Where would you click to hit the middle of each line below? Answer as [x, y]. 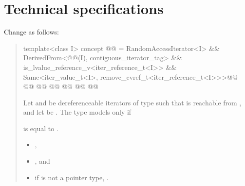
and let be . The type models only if [77, 112]
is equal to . [41, 128]
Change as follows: [31, 32]
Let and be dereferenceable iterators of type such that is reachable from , [132, 102]
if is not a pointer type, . [72, 177]
